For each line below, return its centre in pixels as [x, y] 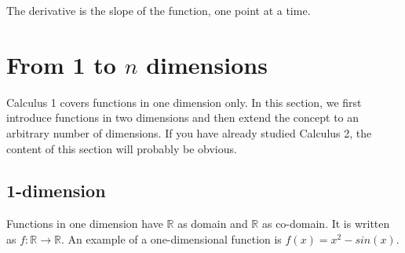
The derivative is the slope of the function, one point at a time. [159, 10]
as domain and [213, 224]
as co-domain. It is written [326, 224]
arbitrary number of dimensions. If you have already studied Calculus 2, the [189, 132]
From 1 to [61, 64]
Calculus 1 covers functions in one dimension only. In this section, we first [184, 102]
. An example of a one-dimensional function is [171, 238]
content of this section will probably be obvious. [122, 148]
